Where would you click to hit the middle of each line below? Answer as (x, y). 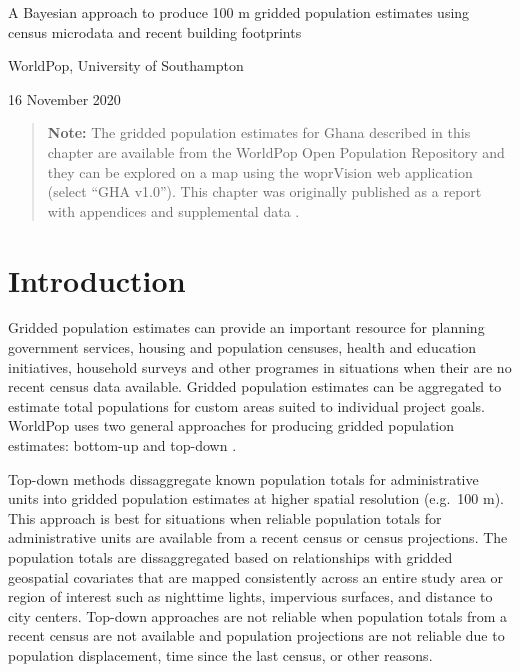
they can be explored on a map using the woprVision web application (260, 171)
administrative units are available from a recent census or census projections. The (258, 537)
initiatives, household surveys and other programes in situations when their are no (260, 366)
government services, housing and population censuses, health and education (242, 347)
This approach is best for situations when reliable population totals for (225, 517)
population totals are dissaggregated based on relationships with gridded (230, 557)
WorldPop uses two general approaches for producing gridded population (231, 425)
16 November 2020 (64, 98)
